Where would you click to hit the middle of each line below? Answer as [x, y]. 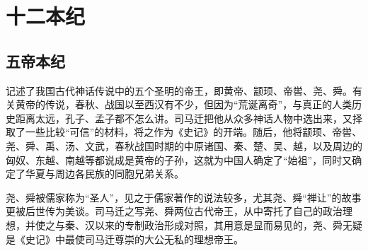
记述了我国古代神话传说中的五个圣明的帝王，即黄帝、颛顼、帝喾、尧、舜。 [179, 90]
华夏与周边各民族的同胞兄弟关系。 [104, 174]
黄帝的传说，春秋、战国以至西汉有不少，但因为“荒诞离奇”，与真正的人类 [184, 104]
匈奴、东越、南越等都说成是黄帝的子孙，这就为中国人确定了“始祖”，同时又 [179, 159]
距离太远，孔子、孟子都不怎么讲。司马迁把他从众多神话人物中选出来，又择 [189, 118]
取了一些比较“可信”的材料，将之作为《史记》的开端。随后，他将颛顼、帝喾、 [184, 132]
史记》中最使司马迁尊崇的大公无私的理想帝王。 [134, 239]
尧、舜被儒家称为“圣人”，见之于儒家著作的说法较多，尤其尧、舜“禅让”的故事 [184, 197]
